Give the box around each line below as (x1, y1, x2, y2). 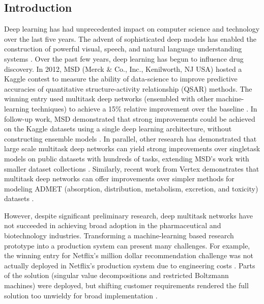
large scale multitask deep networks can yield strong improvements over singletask (4, 143, 260, 154)
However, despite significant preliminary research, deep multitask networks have (4, 210, 253, 220)
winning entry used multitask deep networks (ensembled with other (4, 93, 214, 104)
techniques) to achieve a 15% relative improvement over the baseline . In (31, 103, 257, 114)
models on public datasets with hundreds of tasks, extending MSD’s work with (4, 153, 249, 163)
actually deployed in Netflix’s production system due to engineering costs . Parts (4, 260, 255, 270)
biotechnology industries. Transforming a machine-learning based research (4, 230, 234, 241)
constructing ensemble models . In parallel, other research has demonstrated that (4, 133, 257, 144)
